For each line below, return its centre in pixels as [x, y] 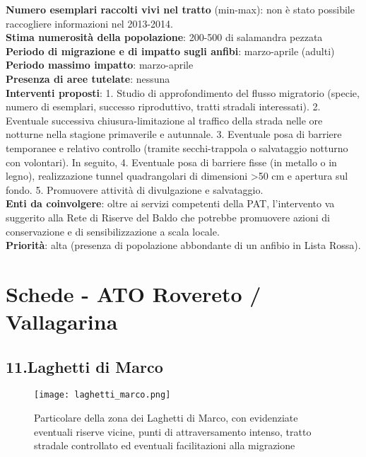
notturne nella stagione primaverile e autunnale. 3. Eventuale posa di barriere [174, 134]
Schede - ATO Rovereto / [134, 293]
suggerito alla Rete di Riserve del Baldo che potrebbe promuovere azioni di [168, 217]
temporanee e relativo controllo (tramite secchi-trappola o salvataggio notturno [177, 147]
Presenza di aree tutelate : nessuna [88, 78]
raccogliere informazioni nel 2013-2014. [89, 23]
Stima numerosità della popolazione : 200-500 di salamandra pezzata [164, 37]
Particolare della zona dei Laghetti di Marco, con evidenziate [166, 418]
